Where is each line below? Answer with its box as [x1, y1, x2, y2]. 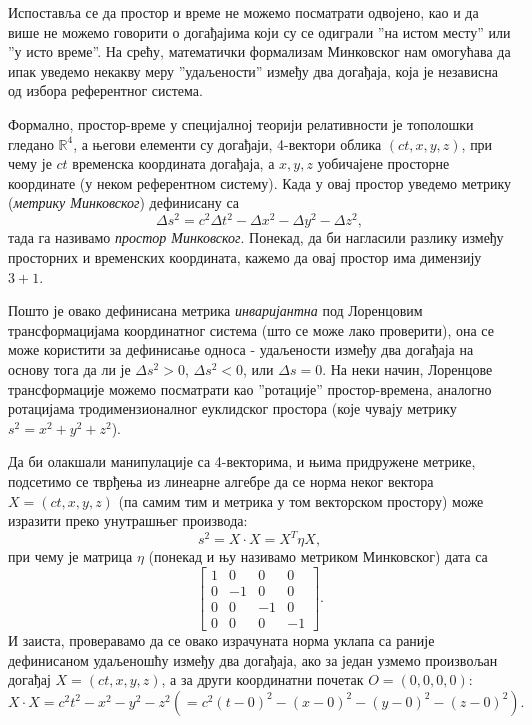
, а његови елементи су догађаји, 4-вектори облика [73, 133, 382, 154]
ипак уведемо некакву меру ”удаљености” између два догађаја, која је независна [8, 60, 498, 81]
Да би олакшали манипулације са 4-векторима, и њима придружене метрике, [8, 451, 476, 472]
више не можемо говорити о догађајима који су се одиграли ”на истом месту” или [8, 21, 511, 42]
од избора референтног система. [8, 80, 203, 101]
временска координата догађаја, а [72, 153, 275, 174]
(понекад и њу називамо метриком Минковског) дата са [148, 546, 488, 567]
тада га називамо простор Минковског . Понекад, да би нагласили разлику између [8, 227, 504, 248]
